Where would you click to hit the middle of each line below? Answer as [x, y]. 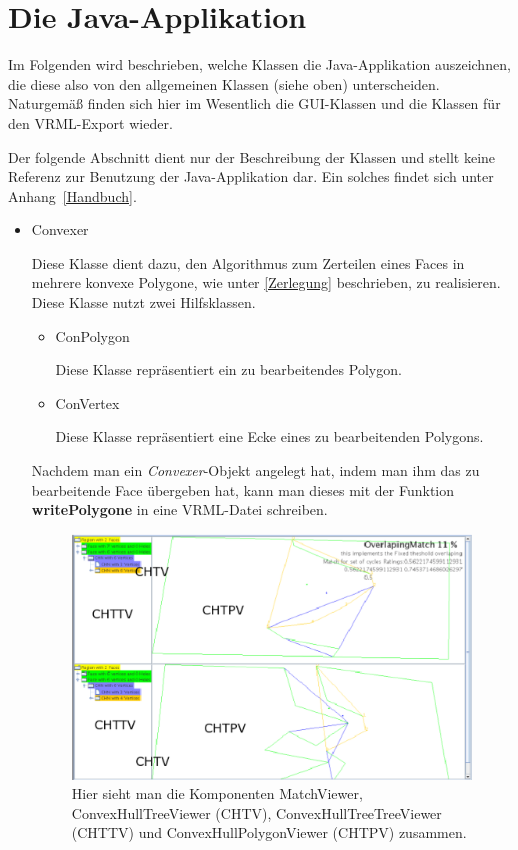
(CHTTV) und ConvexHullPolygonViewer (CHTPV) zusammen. [269, 832]
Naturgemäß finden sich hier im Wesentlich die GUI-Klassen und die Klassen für [254, 103]
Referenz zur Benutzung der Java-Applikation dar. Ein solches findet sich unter [251, 176]
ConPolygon [92, 335]
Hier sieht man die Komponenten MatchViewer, [217, 793]
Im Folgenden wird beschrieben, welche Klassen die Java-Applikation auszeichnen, [259, 64]
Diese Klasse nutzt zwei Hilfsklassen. [143, 302]
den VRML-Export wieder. [90, 122]
